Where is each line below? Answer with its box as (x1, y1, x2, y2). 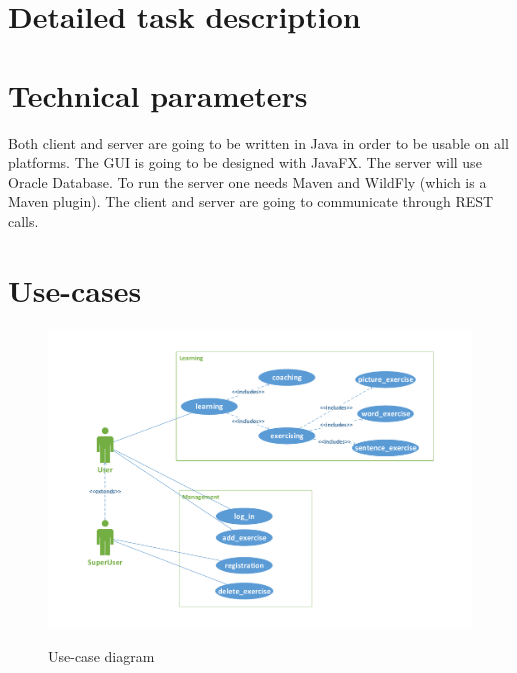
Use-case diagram (48, 645, 155, 666)
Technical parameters (8, 74, 308, 115)
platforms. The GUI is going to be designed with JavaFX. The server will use (8, 152, 482, 173)
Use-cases (8, 269, 142, 310)
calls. (8, 210, 39, 231)
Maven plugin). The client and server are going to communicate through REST (8, 191, 494, 212)
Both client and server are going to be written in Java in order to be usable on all (8, 132, 509, 153)
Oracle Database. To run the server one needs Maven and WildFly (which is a (8, 171, 487, 192)
